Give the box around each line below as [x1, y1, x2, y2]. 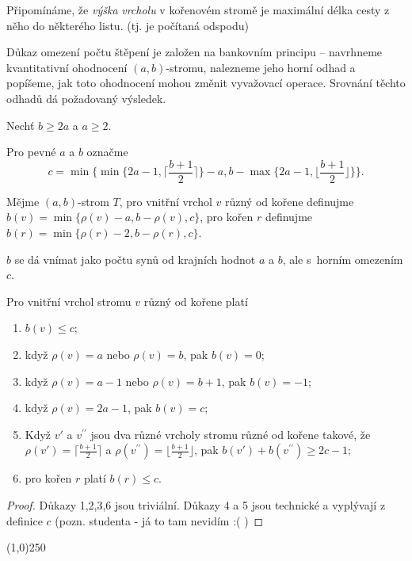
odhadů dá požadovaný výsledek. [6, 90, 166, 106]
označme [86, 143, 128, 160]
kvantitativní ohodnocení [6, 59, 128, 75]
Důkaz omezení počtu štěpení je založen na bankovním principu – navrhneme [6, 44, 383, 60]
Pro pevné [6, 143, 56, 160]
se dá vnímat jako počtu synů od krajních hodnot [14, 250, 256, 267]
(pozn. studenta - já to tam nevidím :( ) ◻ [55, 512, 264, 529]
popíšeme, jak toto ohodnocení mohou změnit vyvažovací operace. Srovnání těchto [6, 74, 406, 91]
